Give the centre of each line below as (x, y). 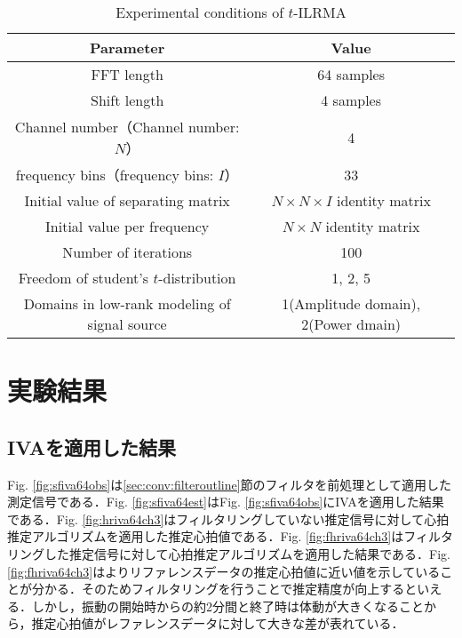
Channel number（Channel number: (127, 127)
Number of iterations (127, 252)
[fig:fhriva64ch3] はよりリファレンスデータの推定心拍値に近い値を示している (224, 571)
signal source (127, 324)
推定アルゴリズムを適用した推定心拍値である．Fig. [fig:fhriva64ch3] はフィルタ (230, 536)
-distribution (197, 278)
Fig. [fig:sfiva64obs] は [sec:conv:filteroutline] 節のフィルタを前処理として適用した (229, 484)
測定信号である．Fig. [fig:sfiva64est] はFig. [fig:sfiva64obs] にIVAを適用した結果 (226, 502)
